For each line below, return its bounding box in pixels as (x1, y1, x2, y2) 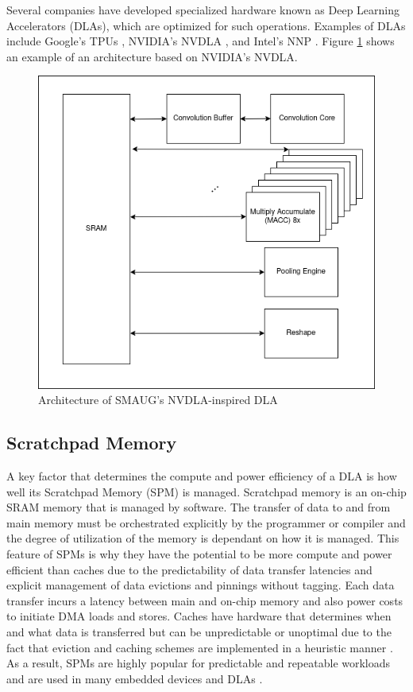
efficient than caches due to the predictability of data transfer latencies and (6, 561, 372, 577)
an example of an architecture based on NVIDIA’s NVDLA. (6, 48, 298, 64)
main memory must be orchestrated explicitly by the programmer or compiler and (6, 514, 406, 531)
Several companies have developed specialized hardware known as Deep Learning (6, 2, 400, 17)
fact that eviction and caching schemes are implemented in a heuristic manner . (6, 639, 393, 655)
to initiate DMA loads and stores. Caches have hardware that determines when (6, 608, 392, 624)
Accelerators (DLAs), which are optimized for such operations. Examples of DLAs (6, 17, 406, 33)
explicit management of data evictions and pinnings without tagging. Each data (6, 577, 395, 593)
